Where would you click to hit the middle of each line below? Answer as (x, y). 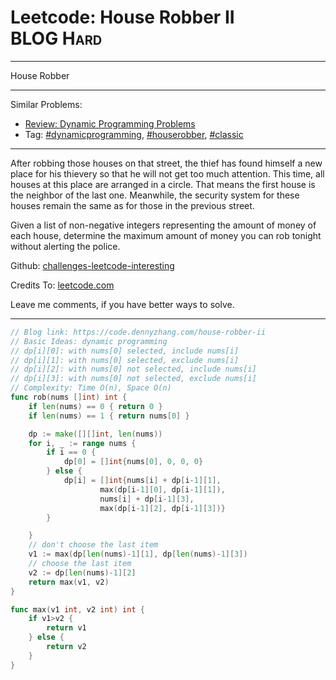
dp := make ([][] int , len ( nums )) (95, 434)
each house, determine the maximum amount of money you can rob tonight (166, 235)
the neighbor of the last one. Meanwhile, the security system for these (155, 195)
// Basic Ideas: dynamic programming (89, 341)
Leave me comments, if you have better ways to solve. (122, 304)
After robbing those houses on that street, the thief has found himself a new (166, 163)
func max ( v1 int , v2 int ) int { (77, 609)
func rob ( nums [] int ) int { (69, 397)
